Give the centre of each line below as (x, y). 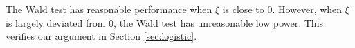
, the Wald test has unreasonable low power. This (219, 22)
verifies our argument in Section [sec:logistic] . (101, 36)
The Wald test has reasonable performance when (109, 9)
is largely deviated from (56, 22)
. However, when (307, 9)
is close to (243, 9)
